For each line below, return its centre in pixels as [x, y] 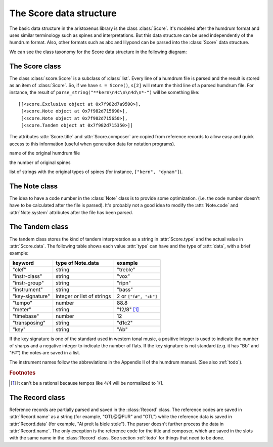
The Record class [37, 397]
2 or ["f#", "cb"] [137, 296]
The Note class [34, 186]
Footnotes [22, 373]
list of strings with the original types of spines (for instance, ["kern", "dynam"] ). [96, 172]
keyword [23, 263]
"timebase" [26, 316]
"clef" [19, 269]
